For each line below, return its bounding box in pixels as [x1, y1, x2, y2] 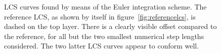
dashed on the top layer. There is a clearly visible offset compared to [4, 21, 217, 31]
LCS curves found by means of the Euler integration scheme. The [4, 1, 207, 11]
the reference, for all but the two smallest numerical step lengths [4, 30, 204, 41]
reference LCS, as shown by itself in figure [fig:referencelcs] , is [4, 11, 196, 21]
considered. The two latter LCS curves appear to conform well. [4, 40, 199, 51]
